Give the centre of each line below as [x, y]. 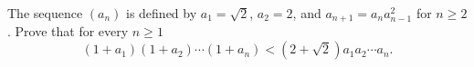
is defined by [161, 13]
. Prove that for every [68, 31]
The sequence [45, 13]
